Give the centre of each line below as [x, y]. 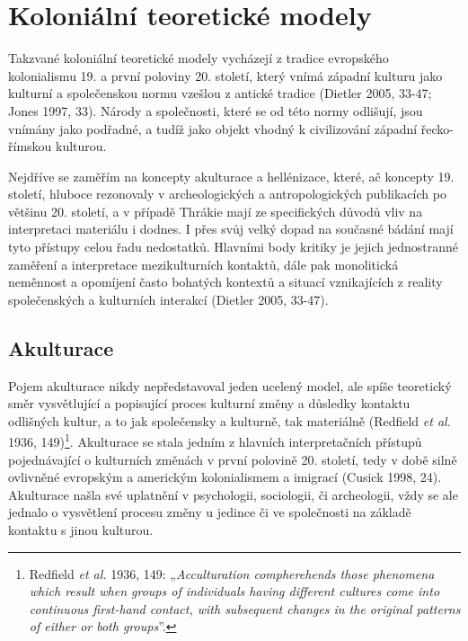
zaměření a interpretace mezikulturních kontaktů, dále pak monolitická [203, 264]
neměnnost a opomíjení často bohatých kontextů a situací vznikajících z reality [225, 282]
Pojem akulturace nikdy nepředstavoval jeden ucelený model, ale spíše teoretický [230, 385]
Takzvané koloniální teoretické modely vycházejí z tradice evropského [199, 58]
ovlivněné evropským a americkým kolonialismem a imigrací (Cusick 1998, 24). [225, 477]
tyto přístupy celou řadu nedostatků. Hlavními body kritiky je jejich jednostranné [233, 247]
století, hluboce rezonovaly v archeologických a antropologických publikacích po [227, 194]
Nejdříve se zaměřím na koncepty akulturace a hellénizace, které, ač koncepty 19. [231, 176]
